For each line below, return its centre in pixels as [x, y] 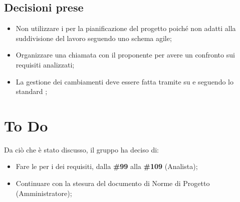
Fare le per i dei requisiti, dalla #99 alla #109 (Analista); [107, 166]
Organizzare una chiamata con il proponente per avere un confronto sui [125, 55]
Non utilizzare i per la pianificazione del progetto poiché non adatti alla [126, 28]
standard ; [32, 91]
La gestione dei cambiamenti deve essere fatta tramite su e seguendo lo [125, 81]
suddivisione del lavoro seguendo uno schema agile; [94, 38]
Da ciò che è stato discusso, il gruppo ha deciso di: [81, 149]
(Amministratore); [44, 193]
